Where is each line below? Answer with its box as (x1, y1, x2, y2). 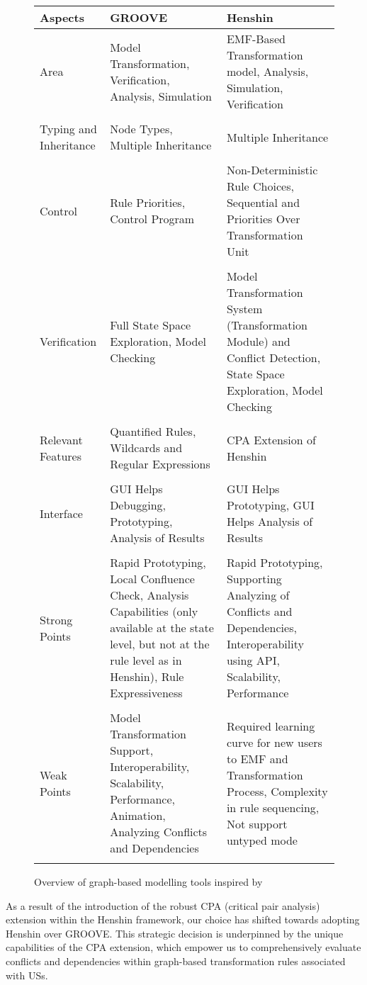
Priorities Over (226, 210, 300, 227)
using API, (226, 652, 280, 668)
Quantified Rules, (110, 423, 196, 439)
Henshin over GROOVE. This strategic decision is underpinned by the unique (6, 925, 344, 940)
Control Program (110, 210, 195, 227)
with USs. (6, 967, 48, 982)
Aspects (40, 9, 84, 26)
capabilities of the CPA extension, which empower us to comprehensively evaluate (6, 940, 361, 955)
